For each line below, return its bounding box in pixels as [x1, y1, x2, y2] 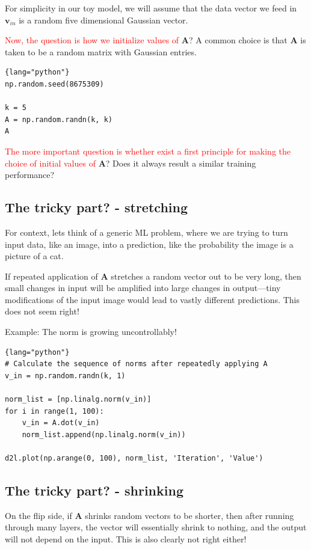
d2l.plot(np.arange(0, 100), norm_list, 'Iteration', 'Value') [5, 454, 263, 463]
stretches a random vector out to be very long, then [111, 269, 301, 282]
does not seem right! [5, 305, 79, 317]
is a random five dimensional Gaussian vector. [19, 13, 188, 26]
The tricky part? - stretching [5, 198, 188, 216]
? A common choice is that [189, 34, 288, 46]
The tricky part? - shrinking [5, 481, 183, 499]
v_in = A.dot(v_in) [22, 419, 100, 428]
